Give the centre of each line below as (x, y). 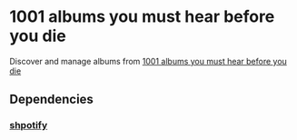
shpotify (29, 125)
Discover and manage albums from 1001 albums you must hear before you (148, 61)
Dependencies (51, 100)
